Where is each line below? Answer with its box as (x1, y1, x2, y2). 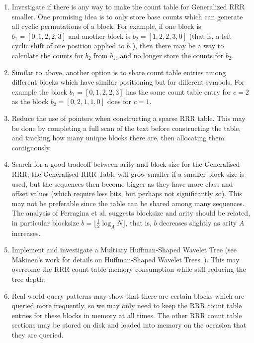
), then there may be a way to (132, 40, 224, 51)
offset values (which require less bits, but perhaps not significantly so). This (11, 188, 242, 199)
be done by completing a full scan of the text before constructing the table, (11, 122, 241, 133)
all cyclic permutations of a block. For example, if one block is (11, 21, 201, 31)
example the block (11, 86, 68, 97)
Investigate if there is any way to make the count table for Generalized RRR (11, 1, 245, 11)
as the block (11, 96, 49, 107)
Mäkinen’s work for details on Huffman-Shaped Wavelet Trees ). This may (11, 254, 240, 264)
